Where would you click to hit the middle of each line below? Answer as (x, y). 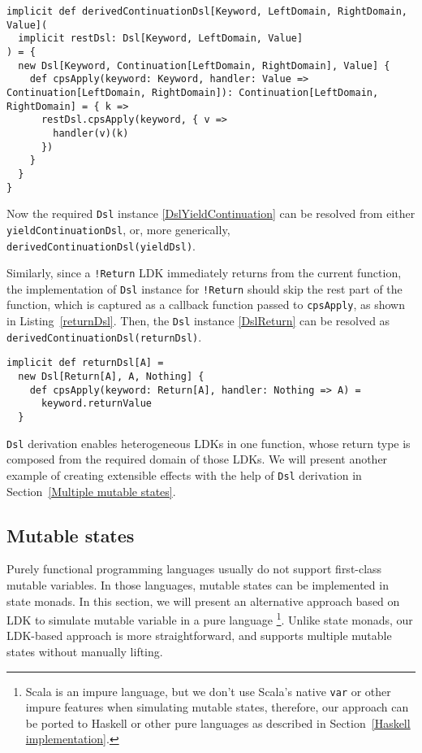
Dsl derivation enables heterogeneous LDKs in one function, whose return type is (209, 443)
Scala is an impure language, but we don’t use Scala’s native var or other (208, 691)
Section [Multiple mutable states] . (91, 491)
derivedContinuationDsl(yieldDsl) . (101, 245)
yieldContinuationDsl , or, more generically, (118, 229)
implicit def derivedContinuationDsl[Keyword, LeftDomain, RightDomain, (207, 11)
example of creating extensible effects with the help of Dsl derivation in (184, 474)
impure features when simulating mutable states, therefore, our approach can (217, 707)
